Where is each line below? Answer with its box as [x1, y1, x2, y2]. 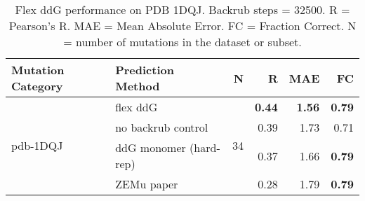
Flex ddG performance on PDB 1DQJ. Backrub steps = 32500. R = [15, 1, 350, 18]
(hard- [190, 139, 220, 155]
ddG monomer [115, 139, 186, 155]
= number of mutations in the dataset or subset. [63, 34, 302, 50]
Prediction [115, 62, 174, 78]
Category [11, 78, 63, 94]
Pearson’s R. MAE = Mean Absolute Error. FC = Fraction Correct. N [8, 18, 357, 34]
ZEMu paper [115, 176, 178, 192]
